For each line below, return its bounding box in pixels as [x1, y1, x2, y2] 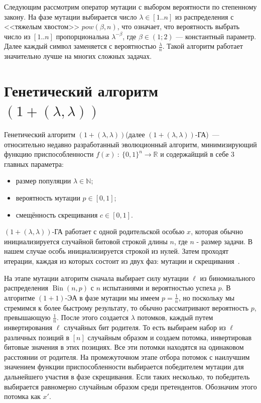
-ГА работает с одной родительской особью [52, 226, 185, 237]
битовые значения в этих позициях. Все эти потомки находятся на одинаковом [4, 342, 244, 352]
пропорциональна [56, 31, 109, 41]
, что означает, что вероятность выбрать [117, 21, 240, 32]
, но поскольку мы [178, 292, 235, 303]
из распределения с [175, 11, 234, 22]
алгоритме [4, 292, 35, 303]
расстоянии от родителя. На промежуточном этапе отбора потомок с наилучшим [4, 351, 250, 362]
